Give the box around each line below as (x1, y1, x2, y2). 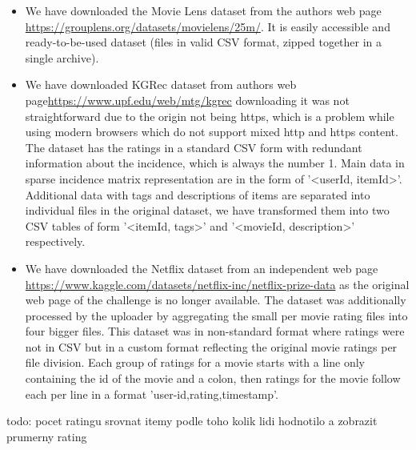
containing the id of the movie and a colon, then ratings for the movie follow (25, 370, 401, 387)
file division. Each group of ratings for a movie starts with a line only (25, 354, 365, 371)
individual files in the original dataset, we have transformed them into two (25, 202, 390, 219)
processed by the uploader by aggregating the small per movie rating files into (25, 307, 408, 323)
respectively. (25, 233, 86, 250)
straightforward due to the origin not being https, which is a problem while (25, 107, 394, 124)
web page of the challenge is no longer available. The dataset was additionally (25, 291, 406, 308)
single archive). (25, 49, 99, 66)
